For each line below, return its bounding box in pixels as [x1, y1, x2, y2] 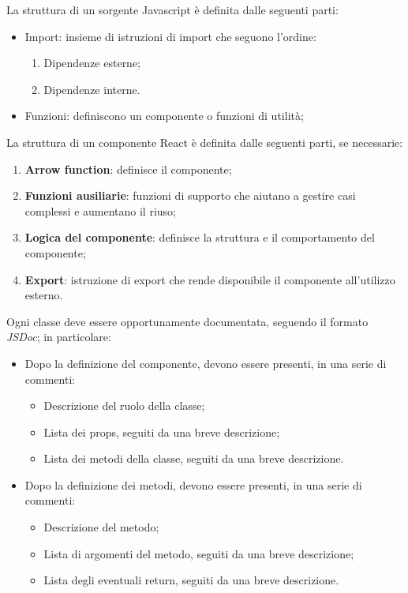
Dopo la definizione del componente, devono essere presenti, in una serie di [24, 355, 387, 371]
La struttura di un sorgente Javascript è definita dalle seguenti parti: [6, 2, 339, 17]
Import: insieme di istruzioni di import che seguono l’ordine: [24, 28, 316, 44]
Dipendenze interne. [43, 81, 140, 97]
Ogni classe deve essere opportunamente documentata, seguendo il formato [6, 313, 369, 329]
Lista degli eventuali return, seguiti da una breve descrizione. [43, 572, 339, 588]
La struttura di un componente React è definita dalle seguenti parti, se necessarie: [6, 133, 403, 150]
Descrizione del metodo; [43, 519, 159, 535]
